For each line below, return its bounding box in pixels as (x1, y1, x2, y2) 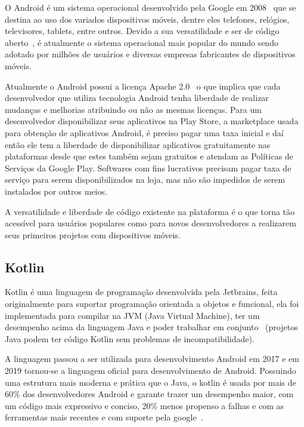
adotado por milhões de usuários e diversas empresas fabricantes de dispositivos (5, 48, 296, 60)
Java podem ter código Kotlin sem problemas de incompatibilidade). (5, 332, 255, 345)
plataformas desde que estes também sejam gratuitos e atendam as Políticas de (5, 150, 293, 162)
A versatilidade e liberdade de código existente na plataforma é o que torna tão (5, 205, 295, 217)
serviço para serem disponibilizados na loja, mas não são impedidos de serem (5, 173, 286, 186)
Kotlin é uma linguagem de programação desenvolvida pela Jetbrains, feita (5, 285, 278, 298)
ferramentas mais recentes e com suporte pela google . (5, 411, 203, 423)
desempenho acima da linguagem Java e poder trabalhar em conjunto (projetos (5, 321, 298, 333)
